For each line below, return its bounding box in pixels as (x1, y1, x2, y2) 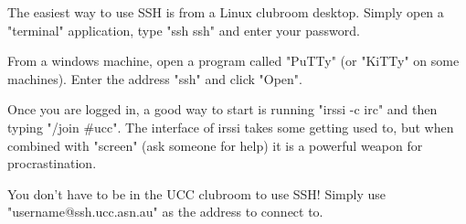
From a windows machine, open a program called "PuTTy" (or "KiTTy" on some (7, 51, 460, 70)
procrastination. (7, 154, 97, 173)
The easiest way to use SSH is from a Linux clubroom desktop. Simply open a (7, 3, 444, 21)
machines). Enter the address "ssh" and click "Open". (7, 69, 302, 88)
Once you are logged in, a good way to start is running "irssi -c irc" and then (7, 100, 438, 119)
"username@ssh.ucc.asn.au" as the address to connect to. (7, 202, 323, 221)
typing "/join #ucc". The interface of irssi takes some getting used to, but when (7, 117, 454, 136)
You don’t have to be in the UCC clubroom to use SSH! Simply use (7, 184, 386, 203)
